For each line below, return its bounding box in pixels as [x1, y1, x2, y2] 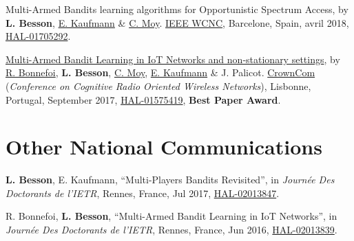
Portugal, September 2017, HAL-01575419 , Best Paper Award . [6, 92, 281, 106]
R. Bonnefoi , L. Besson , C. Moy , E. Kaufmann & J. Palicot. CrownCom [6, 65, 315, 80]
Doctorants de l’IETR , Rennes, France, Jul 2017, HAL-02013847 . [6, 185, 280, 200]
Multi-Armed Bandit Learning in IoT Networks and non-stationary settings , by [6, 51, 340, 66]
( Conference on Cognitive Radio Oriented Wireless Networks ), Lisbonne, [6, 78, 311, 93]
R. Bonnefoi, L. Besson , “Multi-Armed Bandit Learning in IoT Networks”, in [6, 209, 337, 223]
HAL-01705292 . [6, 29, 71, 43]
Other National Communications [6, 133, 322, 161]
